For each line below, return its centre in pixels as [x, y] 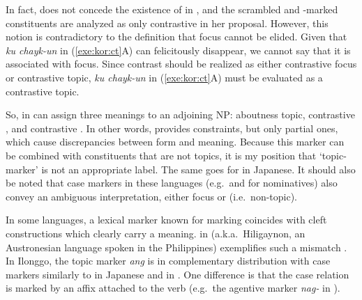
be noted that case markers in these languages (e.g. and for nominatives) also [172, 183]
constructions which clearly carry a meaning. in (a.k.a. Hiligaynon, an [156, 233]
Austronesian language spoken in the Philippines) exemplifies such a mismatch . [176, 247]
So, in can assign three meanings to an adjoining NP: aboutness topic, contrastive [180, 115]
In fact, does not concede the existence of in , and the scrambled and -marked [172, 9]
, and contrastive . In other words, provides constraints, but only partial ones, [172, 128]
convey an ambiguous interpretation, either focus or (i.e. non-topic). [152, 196]
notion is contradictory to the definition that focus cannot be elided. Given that [176, 37]
